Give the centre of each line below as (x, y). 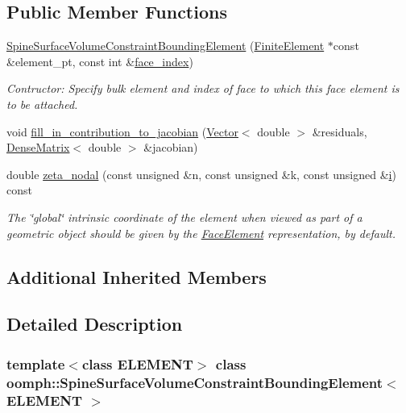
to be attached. (42, 104)
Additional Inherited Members (137, 276)
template (36, 363)
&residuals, (340, 131)
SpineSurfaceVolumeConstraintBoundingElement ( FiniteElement (166, 46)
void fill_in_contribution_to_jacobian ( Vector (122, 131)
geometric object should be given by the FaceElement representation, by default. (201, 233)
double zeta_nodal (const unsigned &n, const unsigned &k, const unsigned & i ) (201, 174)
